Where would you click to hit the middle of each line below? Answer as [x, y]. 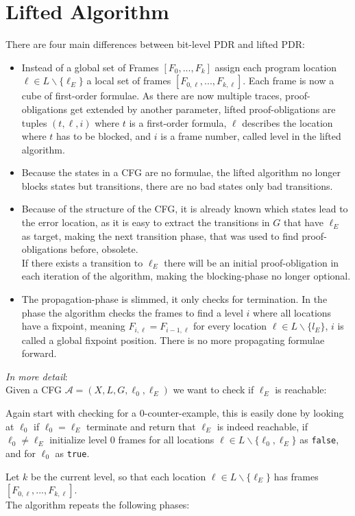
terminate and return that [141, 426]
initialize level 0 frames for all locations [132, 440]
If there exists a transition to [82, 262]
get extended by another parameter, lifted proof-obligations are [203, 109]
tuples [34, 122]
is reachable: [301, 390]
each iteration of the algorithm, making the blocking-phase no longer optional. [186, 276]
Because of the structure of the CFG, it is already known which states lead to [185, 209]
